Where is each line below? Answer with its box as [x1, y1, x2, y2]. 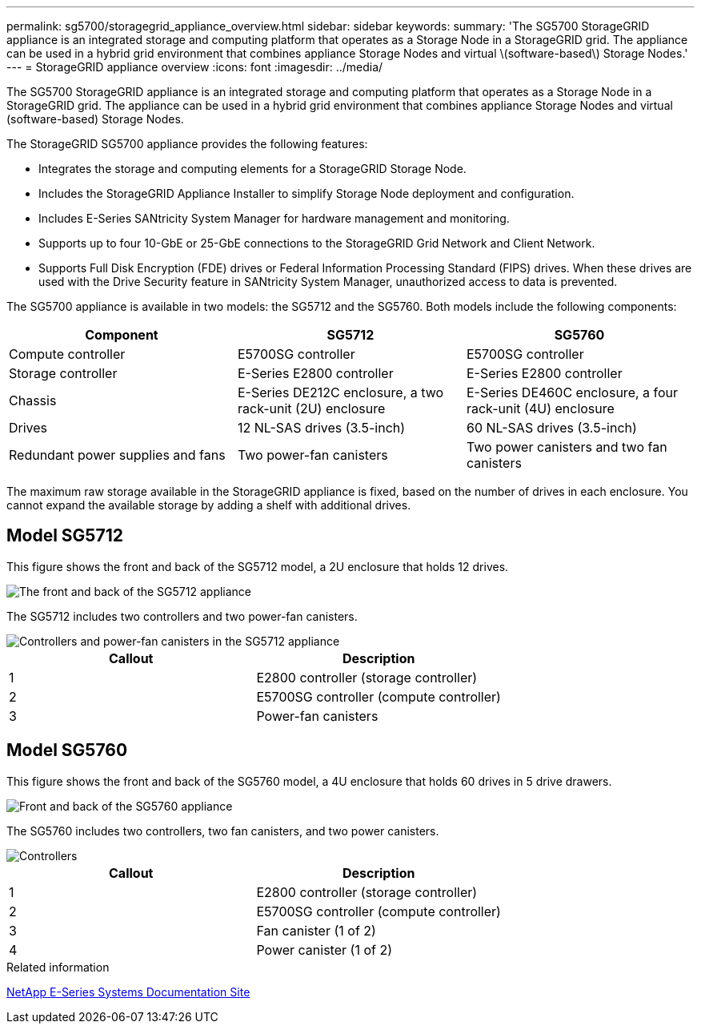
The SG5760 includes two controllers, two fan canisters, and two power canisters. [6, 823, 439, 838]
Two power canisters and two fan [466, 439, 667, 455]
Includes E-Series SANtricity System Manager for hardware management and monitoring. [38, 211, 510, 225]
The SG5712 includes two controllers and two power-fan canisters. [6, 609, 358, 623]
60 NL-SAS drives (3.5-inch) [466, 420, 637, 436]
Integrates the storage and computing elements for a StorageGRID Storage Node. [38, 162, 467, 175]
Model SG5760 [6, 740, 128, 761]
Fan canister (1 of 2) [256, 922, 376, 939]
